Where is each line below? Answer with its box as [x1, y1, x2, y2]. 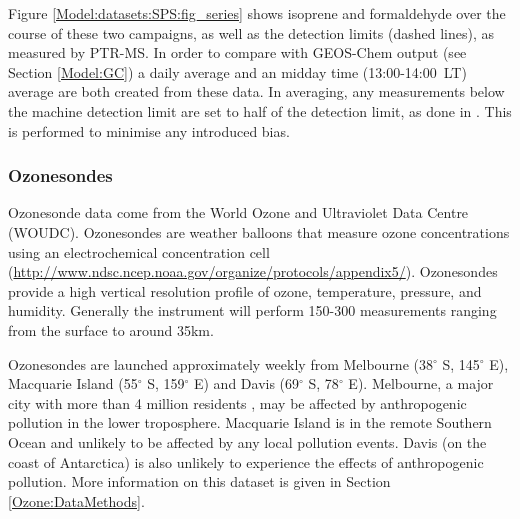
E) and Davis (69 [193, 373, 300, 394]
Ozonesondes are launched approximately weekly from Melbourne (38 [8, 353, 433, 374]
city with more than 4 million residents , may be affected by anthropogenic [8, 392, 467, 413]
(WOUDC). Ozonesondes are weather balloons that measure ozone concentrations [8, 221, 510, 242]
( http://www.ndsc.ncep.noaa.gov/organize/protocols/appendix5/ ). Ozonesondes [8, 261, 498, 282]
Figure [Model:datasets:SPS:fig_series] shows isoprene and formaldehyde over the [8, 3, 506, 23]
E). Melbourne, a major [348, 373, 494, 394]
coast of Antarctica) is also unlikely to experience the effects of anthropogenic [8, 451, 484, 472]
